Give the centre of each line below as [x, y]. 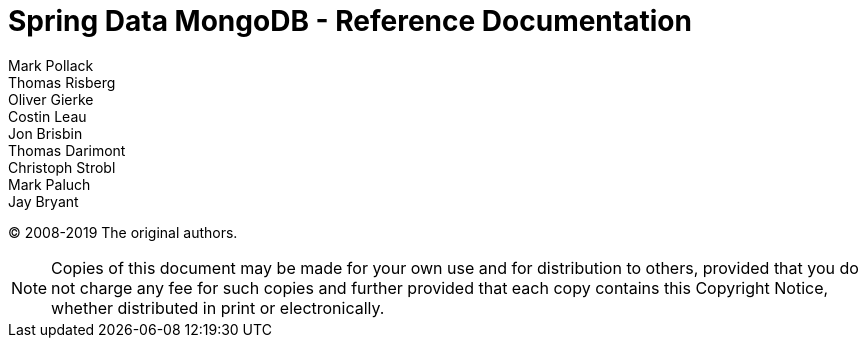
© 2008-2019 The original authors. [123, 232]
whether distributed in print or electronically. [218, 307]
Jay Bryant [43, 201]
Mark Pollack [51, 65]
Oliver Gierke [51, 99]
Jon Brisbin [45, 133]
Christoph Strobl [62, 167]
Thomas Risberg [62, 82]
